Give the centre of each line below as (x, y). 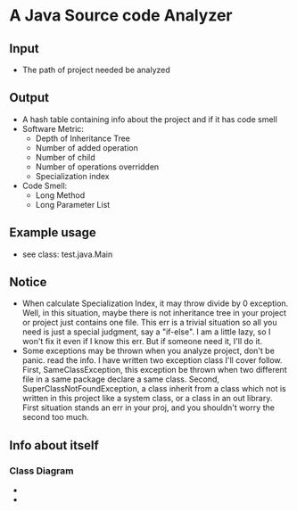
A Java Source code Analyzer (121, 16)
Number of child (65, 157)
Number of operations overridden (97, 167)
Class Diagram (41, 471)
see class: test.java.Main (67, 254)
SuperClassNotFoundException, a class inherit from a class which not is (154, 389)
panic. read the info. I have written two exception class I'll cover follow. (152, 360)
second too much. (55, 417)
